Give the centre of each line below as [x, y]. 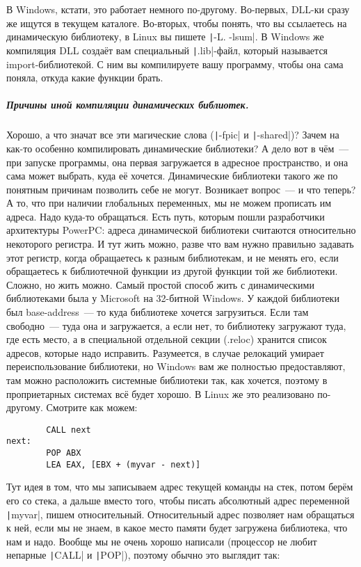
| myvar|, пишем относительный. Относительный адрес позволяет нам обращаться [180, 514]
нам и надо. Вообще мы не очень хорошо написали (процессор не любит [162, 541]
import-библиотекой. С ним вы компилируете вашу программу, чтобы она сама [175, 64]
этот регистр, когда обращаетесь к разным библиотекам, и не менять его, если [173, 257]
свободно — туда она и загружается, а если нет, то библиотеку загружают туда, [176, 325]
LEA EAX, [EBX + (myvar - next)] [123, 464]
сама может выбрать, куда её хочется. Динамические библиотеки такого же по [172, 176]
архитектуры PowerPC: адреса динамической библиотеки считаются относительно [181, 230]
